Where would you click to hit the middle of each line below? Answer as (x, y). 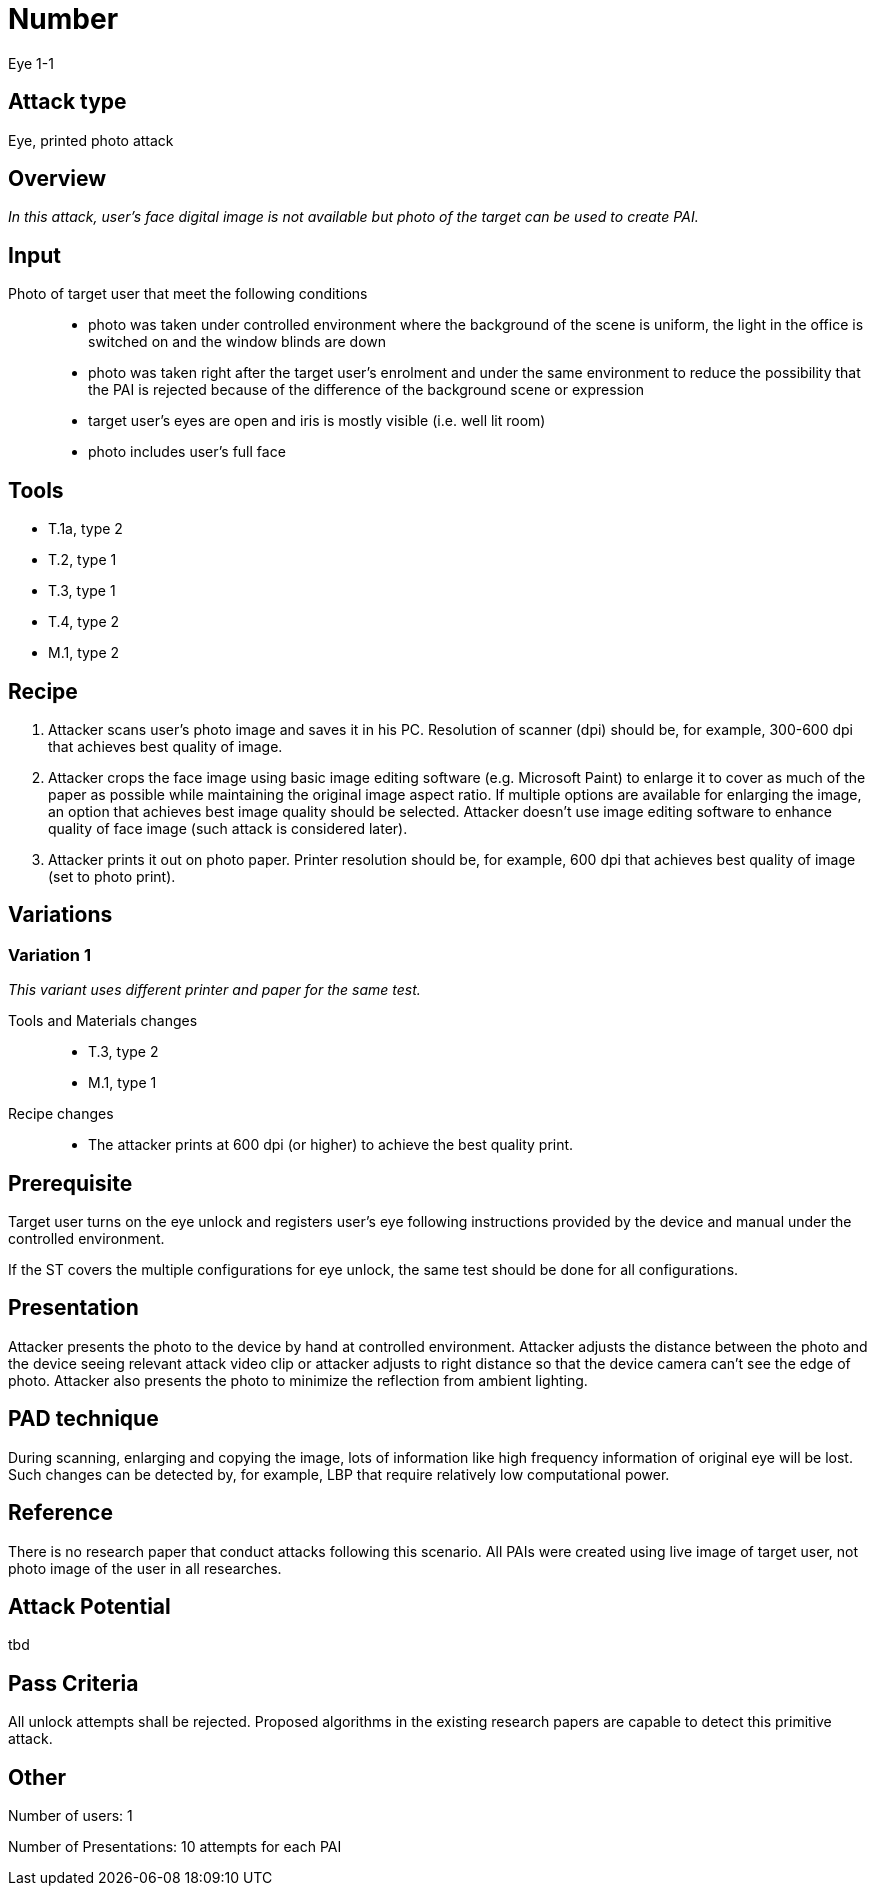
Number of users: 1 (70, 1816)
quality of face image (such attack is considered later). (228, 828)
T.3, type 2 (123, 1052)
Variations (60, 915)
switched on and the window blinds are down (237, 342)
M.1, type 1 (122, 1083)
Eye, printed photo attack (91, 140)
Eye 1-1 (31, 63)
